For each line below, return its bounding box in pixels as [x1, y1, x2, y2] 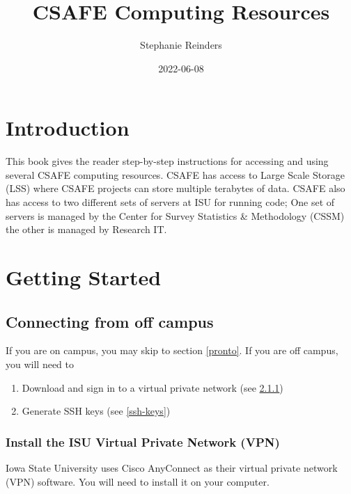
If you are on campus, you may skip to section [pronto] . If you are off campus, [6, 343, 338, 358]
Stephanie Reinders [140, 38, 222, 52]
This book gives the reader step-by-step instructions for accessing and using [6, 154, 329, 168]
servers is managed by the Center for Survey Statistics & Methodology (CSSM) [6, 208, 345, 223]
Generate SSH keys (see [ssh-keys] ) [22, 404, 171, 418]
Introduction [6, 113, 130, 142]
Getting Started [6, 263, 162, 291]
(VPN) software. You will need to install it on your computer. [6, 474, 270, 488]
